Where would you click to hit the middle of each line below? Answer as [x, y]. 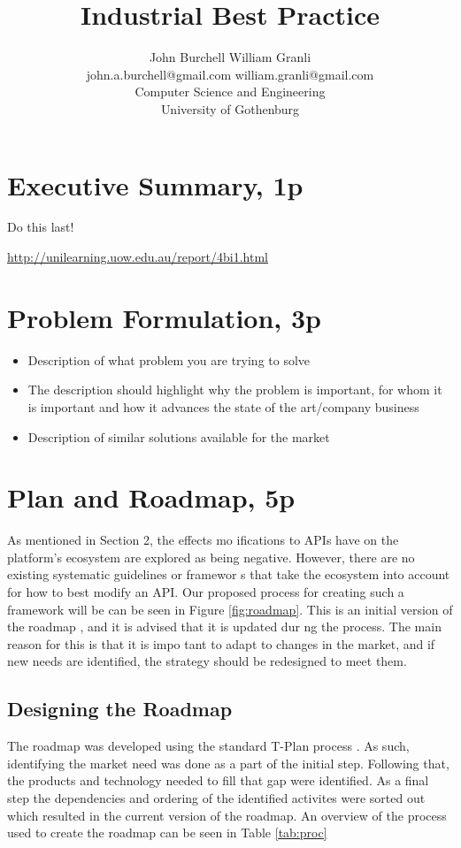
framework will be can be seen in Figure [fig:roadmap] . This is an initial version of [230, 609]
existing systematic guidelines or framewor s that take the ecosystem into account [229, 574]
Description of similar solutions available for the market [179, 436]
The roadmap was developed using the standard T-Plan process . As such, [208, 746]
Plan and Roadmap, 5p [151, 497]
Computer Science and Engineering [230, 92]
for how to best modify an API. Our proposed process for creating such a [206, 592]
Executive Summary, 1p [155, 184]
